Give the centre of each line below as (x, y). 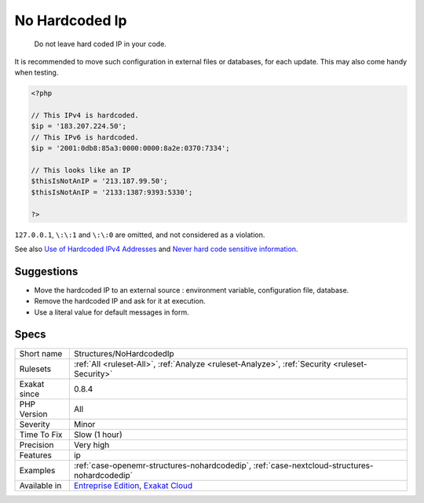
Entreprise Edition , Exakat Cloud (133, 485)
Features (36, 455)
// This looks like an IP (81, 170)
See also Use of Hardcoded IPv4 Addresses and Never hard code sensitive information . (156, 249)
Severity (35, 424)
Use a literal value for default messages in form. (111, 312)
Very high (91, 445)
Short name (41, 353)
